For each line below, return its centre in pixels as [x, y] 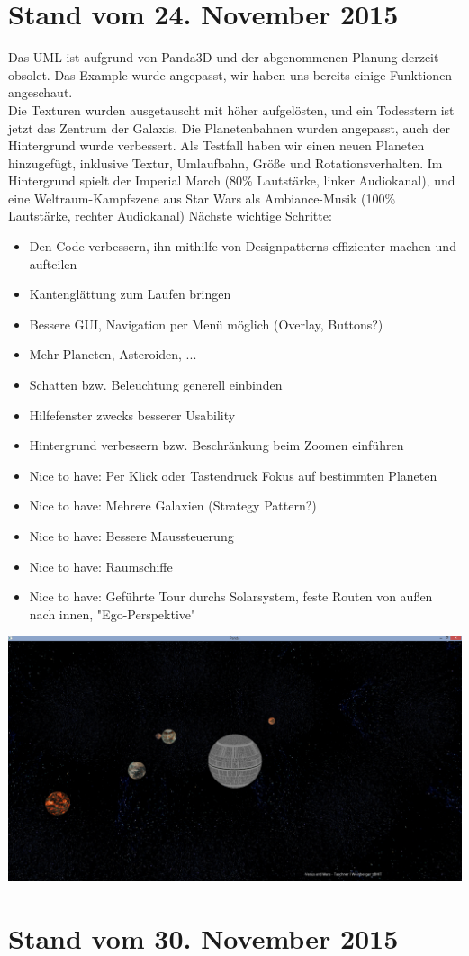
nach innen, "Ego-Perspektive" [113, 613]
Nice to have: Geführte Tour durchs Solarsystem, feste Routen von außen [231, 596]
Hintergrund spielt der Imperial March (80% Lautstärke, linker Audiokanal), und [232, 180]
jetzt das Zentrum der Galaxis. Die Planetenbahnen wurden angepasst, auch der [229, 127]
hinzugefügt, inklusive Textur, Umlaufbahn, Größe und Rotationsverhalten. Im [225, 162]
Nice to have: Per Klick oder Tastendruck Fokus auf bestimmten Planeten [233, 475]
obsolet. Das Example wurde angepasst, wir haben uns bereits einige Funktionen [230, 74]
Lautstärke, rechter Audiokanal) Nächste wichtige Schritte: [170, 216]
